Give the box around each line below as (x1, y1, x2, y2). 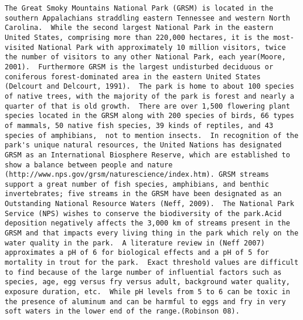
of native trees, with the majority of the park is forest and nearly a (5, 92, 294, 100)
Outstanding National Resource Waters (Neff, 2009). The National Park (5, 200, 294, 208)
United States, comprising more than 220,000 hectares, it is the (5, 33, 270, 42)
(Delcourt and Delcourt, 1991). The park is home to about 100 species (5, 82, 294, 91)
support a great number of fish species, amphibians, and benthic (5, 180, 270, 188)
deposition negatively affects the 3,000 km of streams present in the (5, 219, 290, 228)
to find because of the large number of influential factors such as (5, 268, 282, 277)
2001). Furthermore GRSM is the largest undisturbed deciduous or (5, 62, 274, 71)
